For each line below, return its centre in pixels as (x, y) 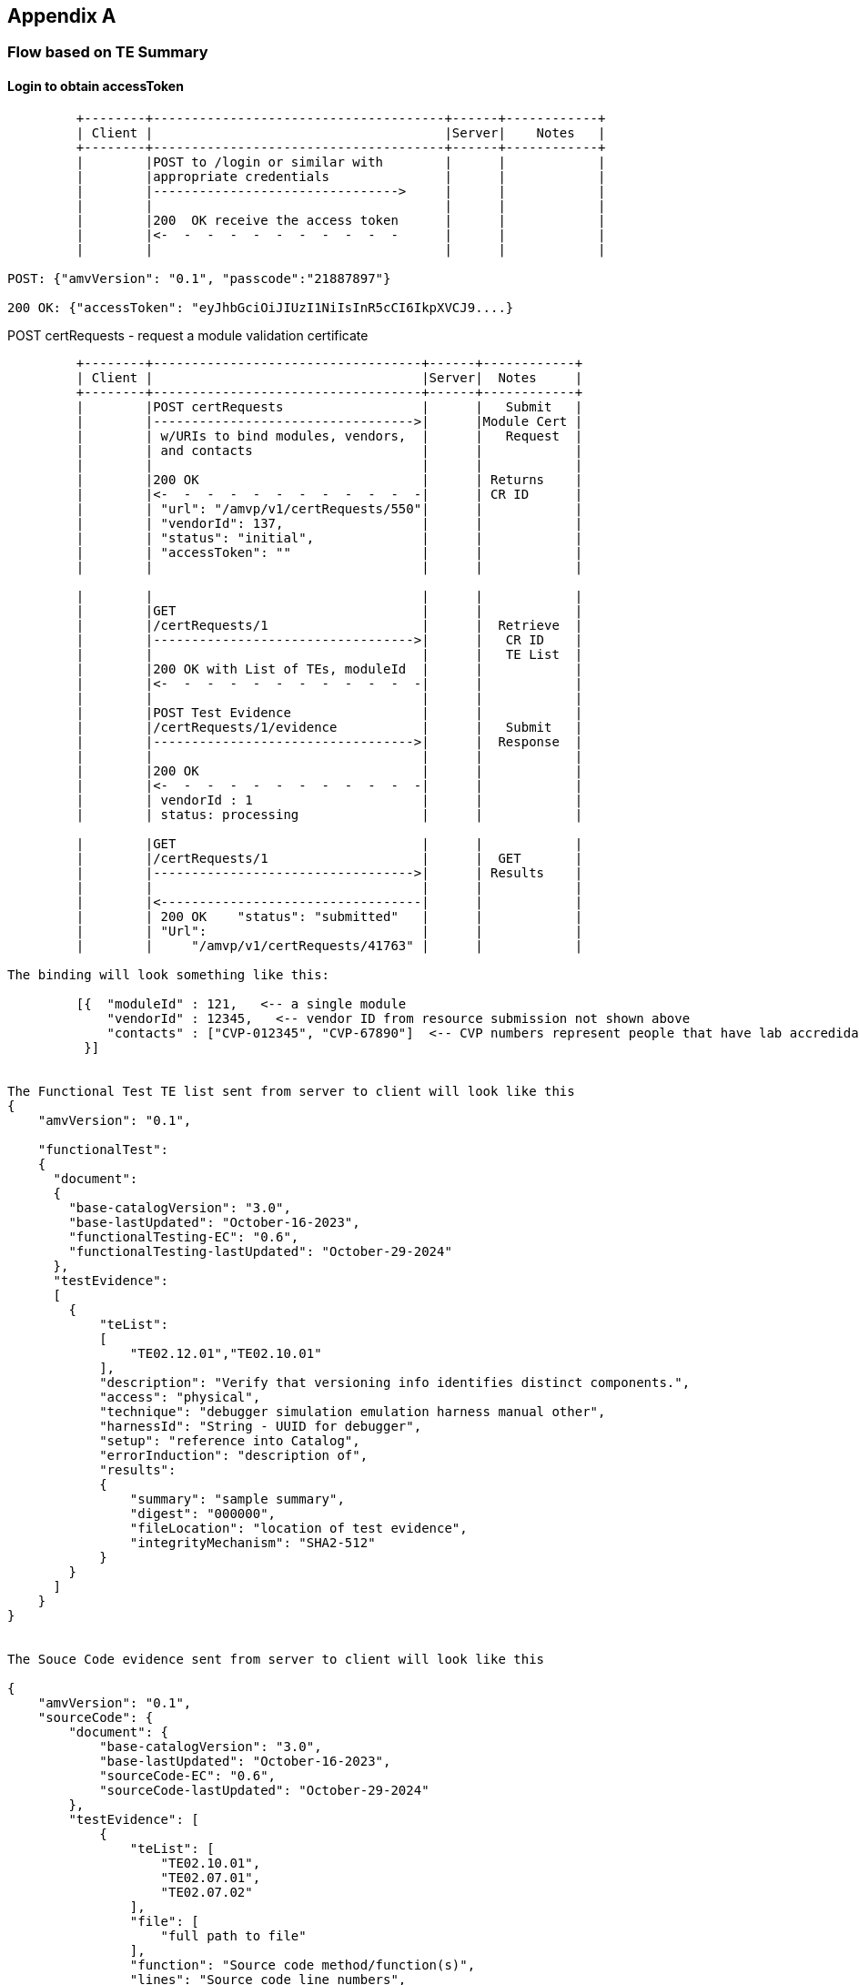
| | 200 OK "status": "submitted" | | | (329, 916)
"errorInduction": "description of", (234, 1455)
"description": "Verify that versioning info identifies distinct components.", (395, 1382)
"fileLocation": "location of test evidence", (298, 1528)
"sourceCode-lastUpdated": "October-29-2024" (264, 1790)
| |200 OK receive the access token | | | (341, 220)
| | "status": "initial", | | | (329, 537)
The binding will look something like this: (169, 974)
